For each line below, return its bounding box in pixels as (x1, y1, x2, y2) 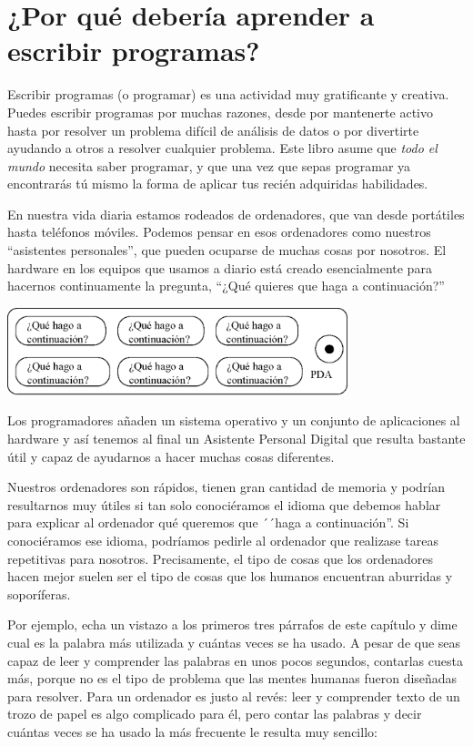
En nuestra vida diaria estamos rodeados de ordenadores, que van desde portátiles (7, 204, 465, 223)
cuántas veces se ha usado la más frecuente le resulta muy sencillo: (7, 721, 377, 741)
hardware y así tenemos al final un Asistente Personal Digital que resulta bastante (7, 429, 466, 448)
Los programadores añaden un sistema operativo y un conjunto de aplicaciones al (7, 411, 460, 430)
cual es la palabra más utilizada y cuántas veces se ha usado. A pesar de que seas (7, 632, 461, 651)
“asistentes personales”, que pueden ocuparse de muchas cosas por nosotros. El (7, 240, 447, 260)
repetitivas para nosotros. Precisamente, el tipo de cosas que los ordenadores (7, 548, 434, 568)
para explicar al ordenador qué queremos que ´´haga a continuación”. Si (7, 513, 409, 532)
